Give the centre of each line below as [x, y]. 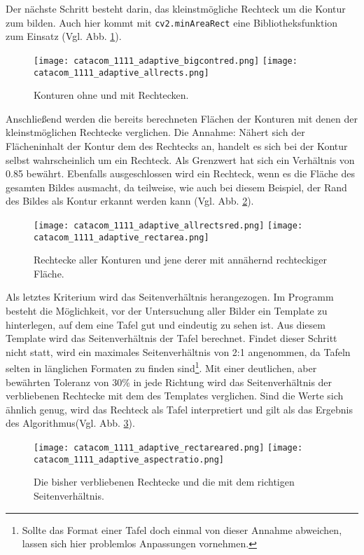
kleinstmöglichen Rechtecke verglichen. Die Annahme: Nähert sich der [155, 132]
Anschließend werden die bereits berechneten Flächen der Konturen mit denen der [182, 118]
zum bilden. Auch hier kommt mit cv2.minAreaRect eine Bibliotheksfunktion [172, 22]
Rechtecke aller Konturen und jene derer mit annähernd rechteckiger [180, 260]
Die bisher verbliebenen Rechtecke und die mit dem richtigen [164, 482]
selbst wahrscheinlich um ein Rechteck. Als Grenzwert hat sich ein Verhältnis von [180, 159]
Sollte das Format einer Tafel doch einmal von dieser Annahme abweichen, [182, 529]
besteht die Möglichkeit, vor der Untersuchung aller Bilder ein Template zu [167, 310]
